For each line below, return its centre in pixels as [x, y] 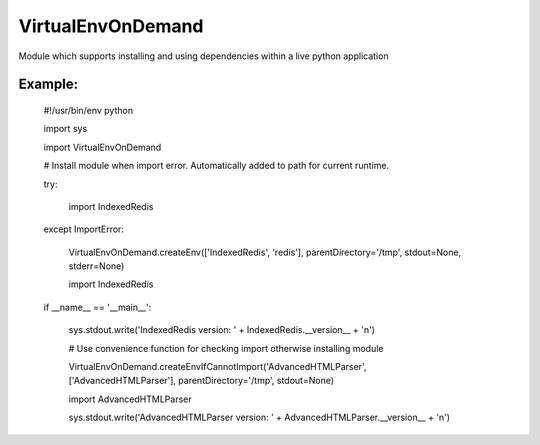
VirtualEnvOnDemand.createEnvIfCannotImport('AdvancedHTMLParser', [217, 367]
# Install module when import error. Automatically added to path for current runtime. [216, 166]
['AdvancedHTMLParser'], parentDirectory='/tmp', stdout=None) [201, 381]
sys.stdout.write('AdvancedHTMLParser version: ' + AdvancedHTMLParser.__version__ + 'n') [259, 417]
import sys [65, 129]
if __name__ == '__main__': [97, 307]
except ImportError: [84, 229]
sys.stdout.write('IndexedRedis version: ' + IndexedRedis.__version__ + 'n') [221, 330]
